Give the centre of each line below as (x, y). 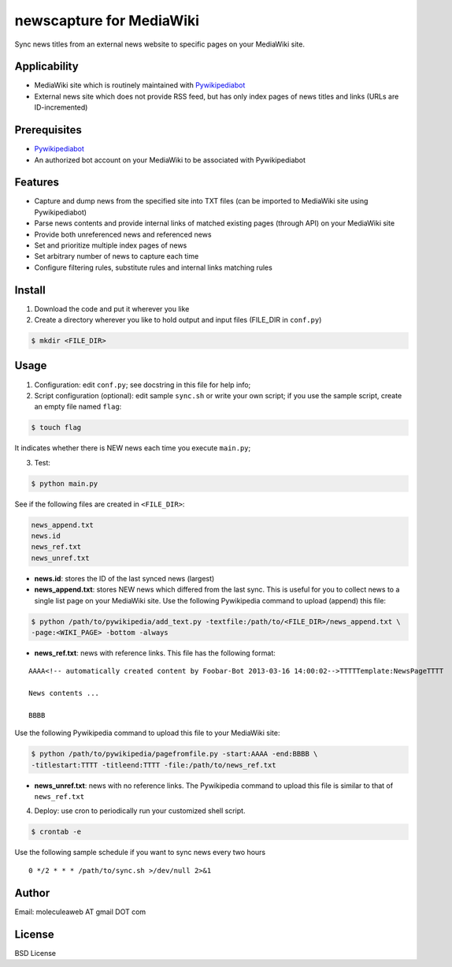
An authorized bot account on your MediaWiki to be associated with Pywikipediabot (170, 160)
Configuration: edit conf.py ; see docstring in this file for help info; (143, 385)
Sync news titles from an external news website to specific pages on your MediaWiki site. (159, 44)
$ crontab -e (56, 832)
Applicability (46, 67)
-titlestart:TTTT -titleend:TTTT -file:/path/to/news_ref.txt (154, 765)
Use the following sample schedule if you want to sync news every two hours (140, 853)
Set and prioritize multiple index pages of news (111, 245)
